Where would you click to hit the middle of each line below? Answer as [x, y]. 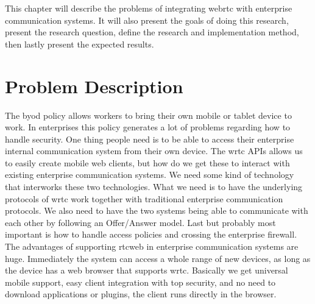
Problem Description [94, 86]
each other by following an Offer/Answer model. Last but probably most [140, 222]
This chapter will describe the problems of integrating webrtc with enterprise [149, 8]
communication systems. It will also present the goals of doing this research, [147, 20]
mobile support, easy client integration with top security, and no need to [140, 282]
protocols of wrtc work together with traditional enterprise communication [144, 198]
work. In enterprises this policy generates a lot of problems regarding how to [148, 127]
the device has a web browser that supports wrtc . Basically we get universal [147, 270]
